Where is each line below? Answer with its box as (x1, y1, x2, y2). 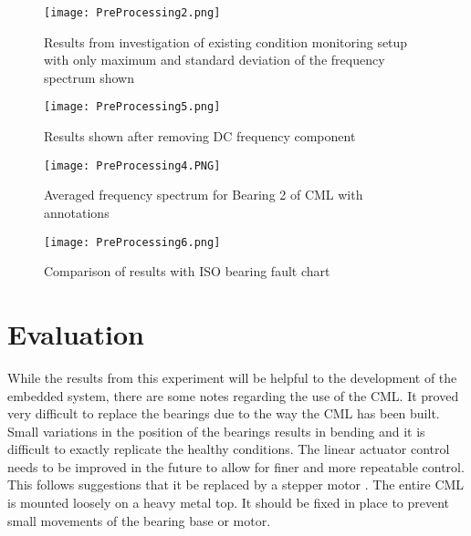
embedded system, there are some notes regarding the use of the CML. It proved (7, 386, 459, 405)
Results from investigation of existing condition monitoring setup (44, 32, 408, 51)
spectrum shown (44, 67, 134, 87)
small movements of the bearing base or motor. (7, 510, 271, 530)
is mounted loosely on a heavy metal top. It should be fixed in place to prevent (7, 493, 450, 512)
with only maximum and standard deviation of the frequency (44, 50, 385, 69)
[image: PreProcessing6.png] (44, 235, 221, 249)
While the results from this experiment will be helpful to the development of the (7, 367, 457, 387)
